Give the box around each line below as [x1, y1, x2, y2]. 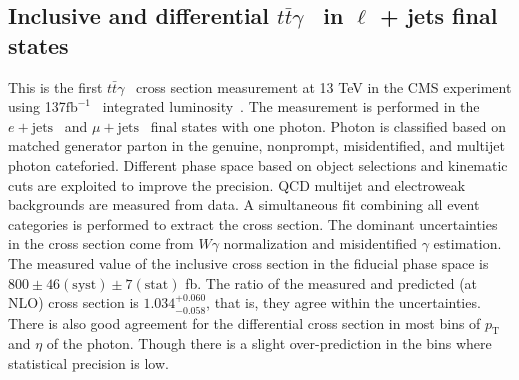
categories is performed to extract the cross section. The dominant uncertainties [8, 213, 498, 234]
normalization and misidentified [223, 233, 418, 254]
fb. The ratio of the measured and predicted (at [185, 272, 478, 293]
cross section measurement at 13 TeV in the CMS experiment [136, 76, 512, 97]
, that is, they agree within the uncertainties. [206, 292, 481, 313]
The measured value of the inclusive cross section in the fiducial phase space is [8, 252, 489, 273]
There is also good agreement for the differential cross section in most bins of [8, 312, 481, 333]
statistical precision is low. [8, 352, 169, 373]
